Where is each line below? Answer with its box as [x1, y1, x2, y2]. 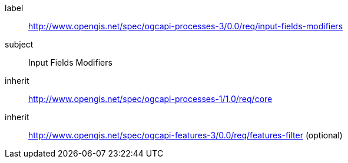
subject [5, 39, 34, 49]
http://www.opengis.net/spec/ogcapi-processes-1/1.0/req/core [28, 94, 273, 104]
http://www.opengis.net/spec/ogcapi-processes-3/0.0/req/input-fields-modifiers [28, 21, 343, 31]
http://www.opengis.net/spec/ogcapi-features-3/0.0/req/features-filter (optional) [28, 130, 343, 140]
